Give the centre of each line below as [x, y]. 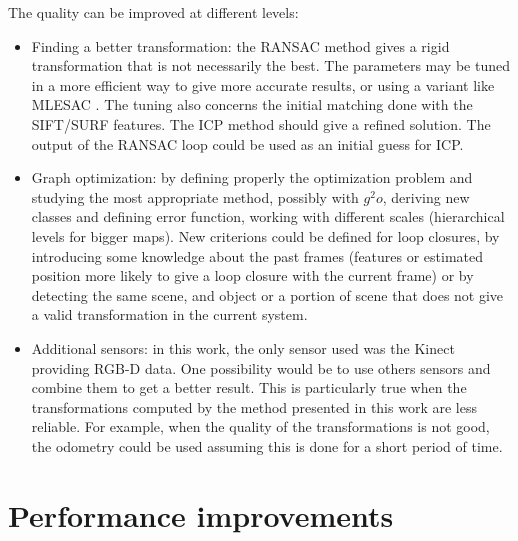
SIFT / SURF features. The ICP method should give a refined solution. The [261, 123]
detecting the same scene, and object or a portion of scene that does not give [267, 294]
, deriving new [426, 196]
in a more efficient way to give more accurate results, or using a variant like [263, 84]
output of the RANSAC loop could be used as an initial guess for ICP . [247, 143]
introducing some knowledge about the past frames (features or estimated [257, 255]
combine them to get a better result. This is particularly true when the [249, 387]
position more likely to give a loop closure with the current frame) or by [252, 275]
